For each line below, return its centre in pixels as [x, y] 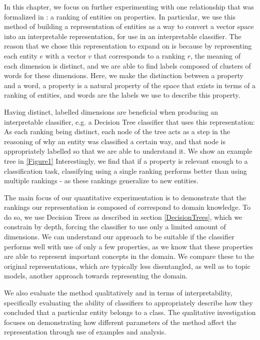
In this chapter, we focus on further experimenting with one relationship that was [129, 7]
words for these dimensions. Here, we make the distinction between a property [124, 75]
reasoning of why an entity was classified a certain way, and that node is [115, 141]
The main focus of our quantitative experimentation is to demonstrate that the [125, 197]
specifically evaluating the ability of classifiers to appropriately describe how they [128, 302]
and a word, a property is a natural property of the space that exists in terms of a [130, 85]
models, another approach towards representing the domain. [96, 276]
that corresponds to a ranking [139, 55]
